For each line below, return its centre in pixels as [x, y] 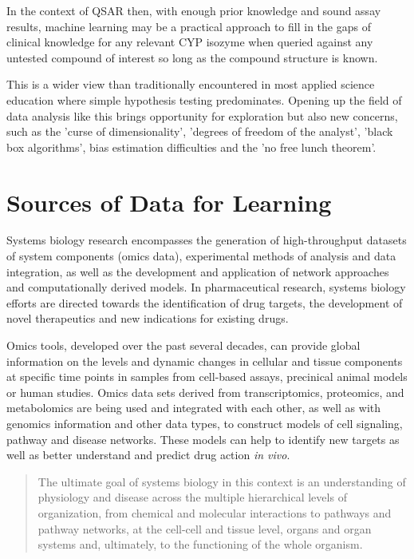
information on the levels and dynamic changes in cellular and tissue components [205, 361]
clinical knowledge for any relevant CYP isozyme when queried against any [190, 42]
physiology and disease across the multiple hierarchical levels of [192, 497]
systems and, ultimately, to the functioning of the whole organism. [200, 544]
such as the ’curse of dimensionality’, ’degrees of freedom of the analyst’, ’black [200, 131]
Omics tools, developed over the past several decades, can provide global [183, 345]
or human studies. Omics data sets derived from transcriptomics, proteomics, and [205, 392]
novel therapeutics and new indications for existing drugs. [148, 318]
